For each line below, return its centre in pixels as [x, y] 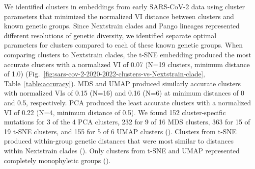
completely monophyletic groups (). [57, 160]
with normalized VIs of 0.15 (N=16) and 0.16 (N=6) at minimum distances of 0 [124, 93]
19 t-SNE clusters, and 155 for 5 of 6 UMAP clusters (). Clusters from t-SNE [120, 131]
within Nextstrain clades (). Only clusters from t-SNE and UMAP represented [122, 150]
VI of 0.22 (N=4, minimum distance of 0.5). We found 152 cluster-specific [115, 112]
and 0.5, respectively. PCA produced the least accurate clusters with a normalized [127, 102]
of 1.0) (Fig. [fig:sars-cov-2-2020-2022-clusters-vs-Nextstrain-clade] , [105, 74]
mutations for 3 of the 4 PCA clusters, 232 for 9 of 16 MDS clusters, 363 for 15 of [127, 122]
